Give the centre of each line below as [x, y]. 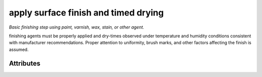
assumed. [19, 49]
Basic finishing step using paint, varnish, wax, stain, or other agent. [77, 27]
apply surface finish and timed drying [86, 13]
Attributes [25, 63]
